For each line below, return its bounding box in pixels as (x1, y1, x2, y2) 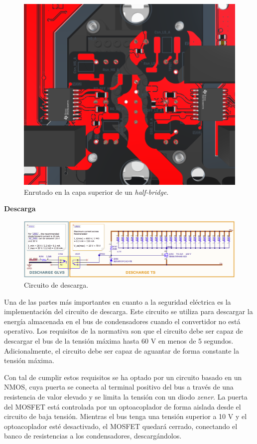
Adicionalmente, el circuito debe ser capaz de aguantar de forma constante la (4, 345, 239, 356)
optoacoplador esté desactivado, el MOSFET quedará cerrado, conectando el (4, 421, 238, 431)
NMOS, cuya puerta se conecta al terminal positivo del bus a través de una (4, 382, 234, 392)
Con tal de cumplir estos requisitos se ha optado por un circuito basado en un (4, 372, 242, 382)
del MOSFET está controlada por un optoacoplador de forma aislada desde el (4, 401, 241, 412)
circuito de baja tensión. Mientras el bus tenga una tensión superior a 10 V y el (4, 411, 247, 422)
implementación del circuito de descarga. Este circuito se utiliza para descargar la (4, 306, 253, 317)
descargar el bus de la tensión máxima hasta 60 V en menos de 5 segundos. (4, 336, 234, 346)
